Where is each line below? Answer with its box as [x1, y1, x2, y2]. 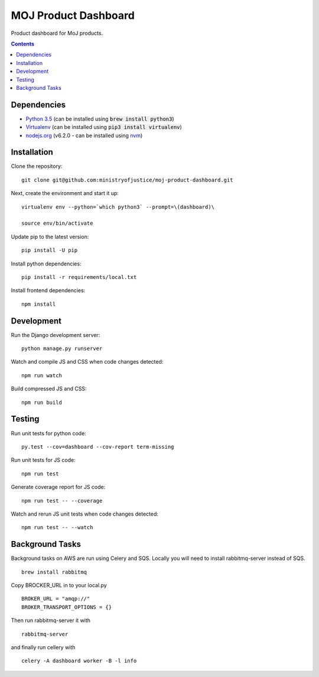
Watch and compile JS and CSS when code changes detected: [11, 358, 164, 365]
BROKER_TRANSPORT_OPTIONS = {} [21, 604, 112, 610]
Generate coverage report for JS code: [11, 484, 106, 491]
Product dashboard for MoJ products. [11, 30, 103, 37]
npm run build [21, 399, 62, 406]
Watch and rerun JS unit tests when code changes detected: [11, 510, 159, 517]
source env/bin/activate [21, 220, 93, 227]
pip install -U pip [21, 247, 78, 254]
